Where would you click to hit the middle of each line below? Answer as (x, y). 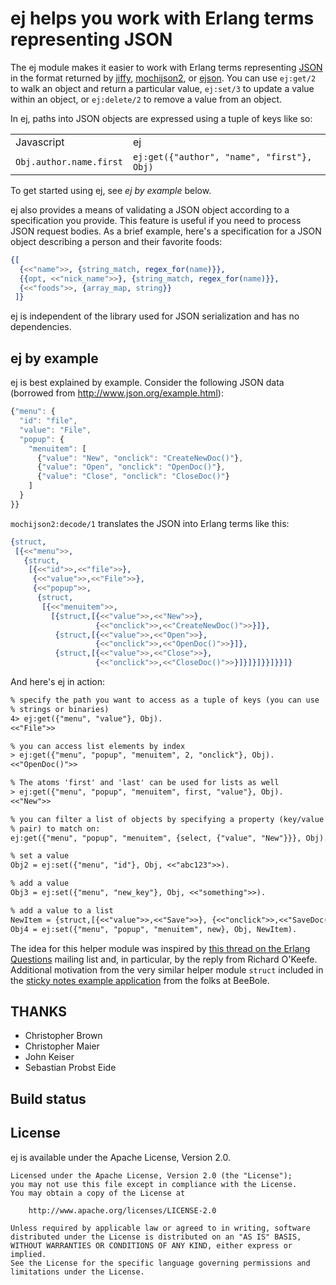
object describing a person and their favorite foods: (116, 241)
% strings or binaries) (60, 709)
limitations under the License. (77, 1272)
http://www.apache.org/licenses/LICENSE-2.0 (122, 1210)
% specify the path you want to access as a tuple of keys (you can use (165, 700)
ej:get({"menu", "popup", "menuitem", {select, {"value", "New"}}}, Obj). (169, 838)
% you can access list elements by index (98, 746)
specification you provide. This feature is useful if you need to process (156, 220)
